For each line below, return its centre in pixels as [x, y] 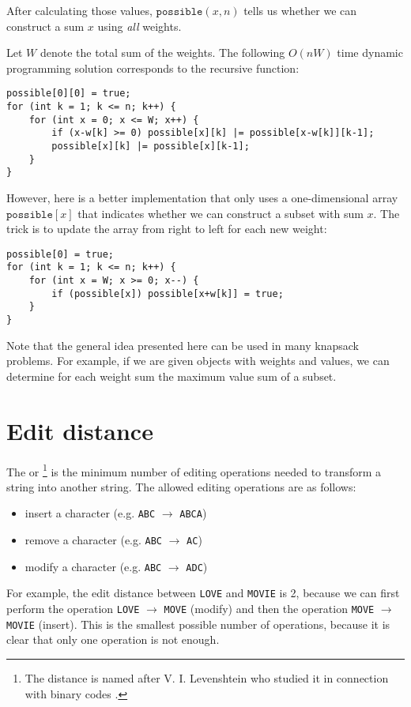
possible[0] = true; [60, 254]
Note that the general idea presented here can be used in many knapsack [183, 345]
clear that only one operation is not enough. [113, 639]
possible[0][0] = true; [69, 94]
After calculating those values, [79, 10]
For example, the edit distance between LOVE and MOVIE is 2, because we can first [203, 593]
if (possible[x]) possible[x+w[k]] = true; [168, 293]
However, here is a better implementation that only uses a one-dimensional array [202, 197]
